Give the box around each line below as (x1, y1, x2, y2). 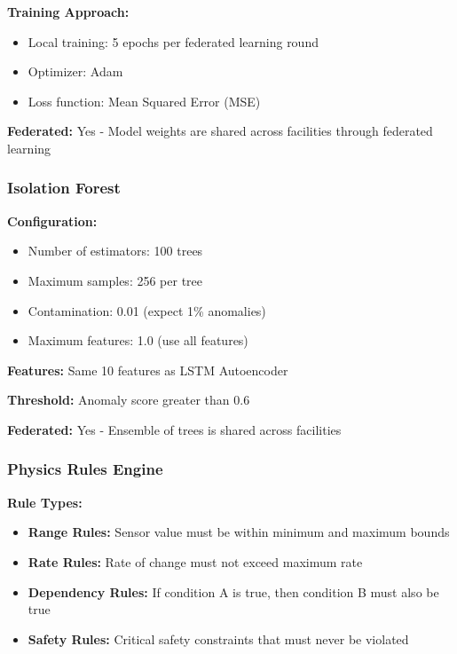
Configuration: (7, 211, 98, 230)
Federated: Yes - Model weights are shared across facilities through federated (7, 122, 433, 140)
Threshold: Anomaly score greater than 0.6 (7, 390, 250, 409)
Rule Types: (7, 492, 83, 511)
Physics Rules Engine (7, 458, 163, 480)
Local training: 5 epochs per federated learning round (28, 32, 319, 51)
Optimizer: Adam (28, 62, 123, 81)
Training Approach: (7, 3, 130, 20)
